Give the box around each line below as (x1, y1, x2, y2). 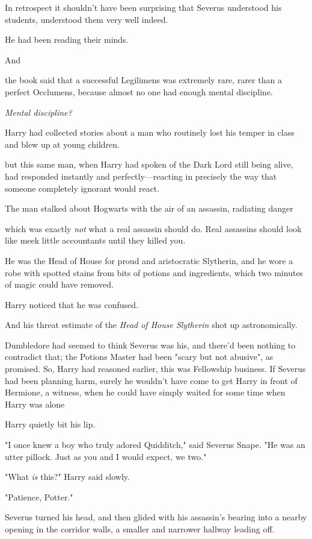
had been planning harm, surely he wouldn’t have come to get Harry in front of (5, 374, 298, 386)
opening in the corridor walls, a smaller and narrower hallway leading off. (5, 523, 275, 535)
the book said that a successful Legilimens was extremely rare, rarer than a (5, 74, 282, 86)
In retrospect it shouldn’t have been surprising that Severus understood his (5, 1, 282, 13)
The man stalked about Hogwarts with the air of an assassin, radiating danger (5, 202, 293, 215)
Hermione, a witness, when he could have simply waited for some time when (5, 386, 286, 399)
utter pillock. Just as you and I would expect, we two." (5, 450, 207, 462)
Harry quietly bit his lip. (5, 418, 96, 430)
